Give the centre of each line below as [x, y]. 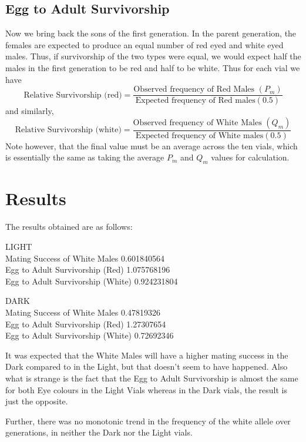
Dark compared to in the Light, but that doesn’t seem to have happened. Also [147, 366]
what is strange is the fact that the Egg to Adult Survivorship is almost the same [152, 378]
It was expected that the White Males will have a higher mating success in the [147, 355]
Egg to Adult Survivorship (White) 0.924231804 [92, 281]
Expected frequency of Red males [195, 101]
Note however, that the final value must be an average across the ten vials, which [152, 145]
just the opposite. [37, 401]
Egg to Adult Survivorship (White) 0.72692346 [90, 335]
